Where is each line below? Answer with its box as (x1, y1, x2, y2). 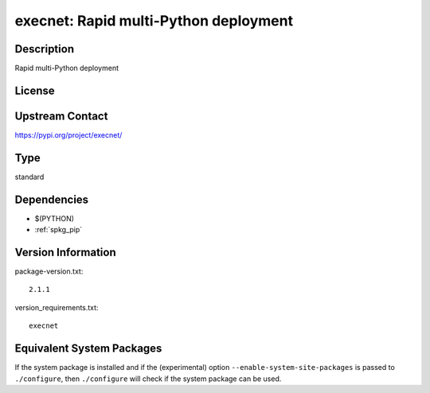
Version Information (14, 246, 116, 259)
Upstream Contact (14, 109, 108, 123)
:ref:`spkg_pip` (34, 225, 83, 235)
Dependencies (14, 193, 89, 206)
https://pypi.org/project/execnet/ (14, 130, 123, 139)
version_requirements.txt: (14, 302, 99, 312)
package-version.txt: (14, 267, 84, 276)
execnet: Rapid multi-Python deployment (14, 12, 294, 29)
